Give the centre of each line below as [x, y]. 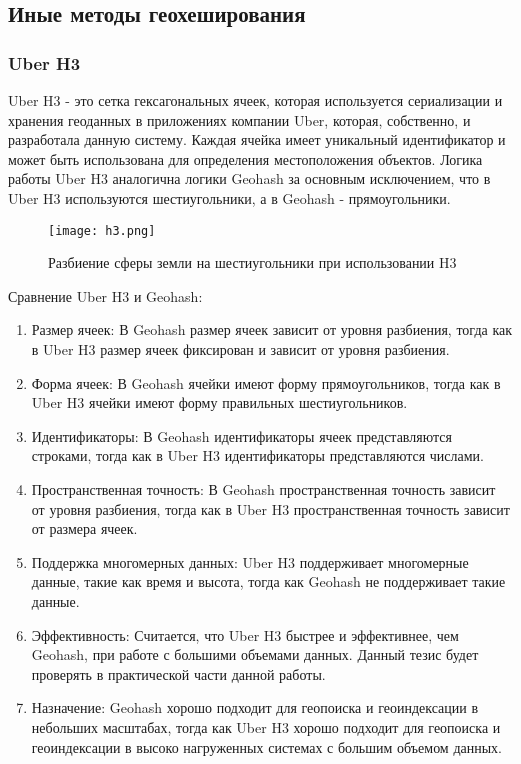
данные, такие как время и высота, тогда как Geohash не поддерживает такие [268, 581]
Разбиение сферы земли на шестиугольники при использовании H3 [252, 262]
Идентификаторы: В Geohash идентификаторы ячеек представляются [241, 435]
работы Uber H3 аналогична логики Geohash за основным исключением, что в [249, 178]
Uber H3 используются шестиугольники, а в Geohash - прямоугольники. [229, 197]
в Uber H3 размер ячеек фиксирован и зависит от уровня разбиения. [240, 349]
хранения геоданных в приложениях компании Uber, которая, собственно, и [239, 119]
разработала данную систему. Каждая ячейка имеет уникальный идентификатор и [257, 139]
